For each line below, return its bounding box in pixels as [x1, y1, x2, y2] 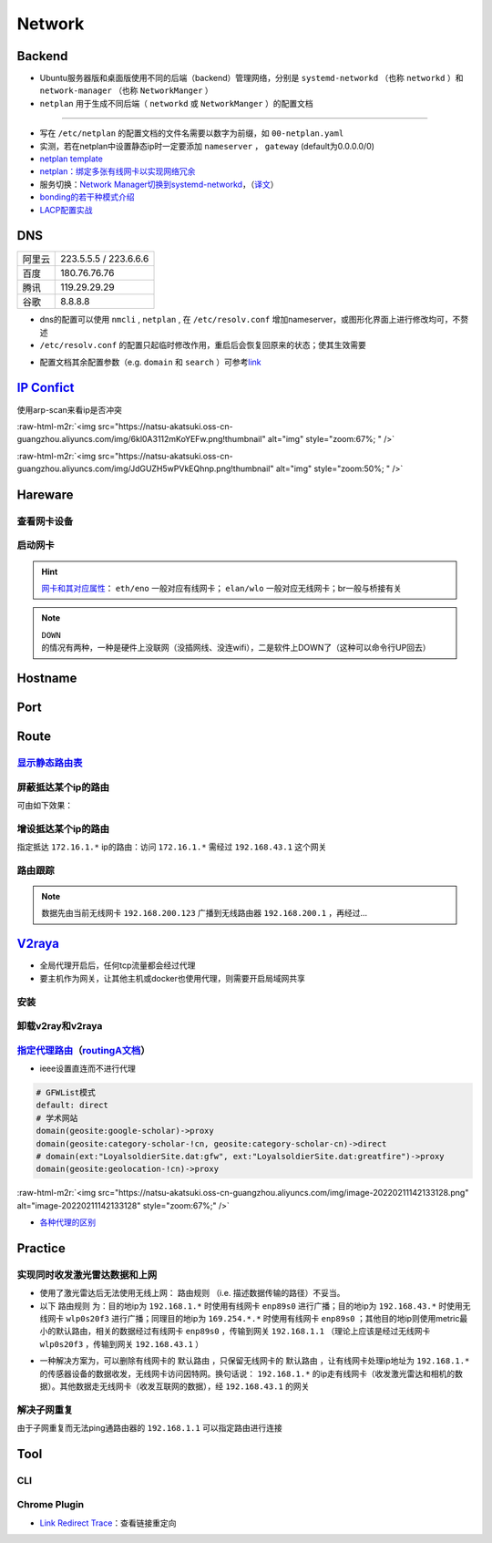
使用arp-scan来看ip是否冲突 [16, 404, 122, 415]
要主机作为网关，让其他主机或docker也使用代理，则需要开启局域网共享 [39, 972, 305, 983]
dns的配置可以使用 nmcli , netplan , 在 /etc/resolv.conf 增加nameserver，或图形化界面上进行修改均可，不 [39, 314, 461, 325]
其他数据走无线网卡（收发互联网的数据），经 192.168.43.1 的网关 [59, 1381, 310, 1392]
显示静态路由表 [16, 756, 83, 769]
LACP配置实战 [39, 204, 93, 215]
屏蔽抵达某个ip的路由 [16, 780, 109, 793]
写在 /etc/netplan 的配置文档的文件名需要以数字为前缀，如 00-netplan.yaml [39, 128, 344, 139]
